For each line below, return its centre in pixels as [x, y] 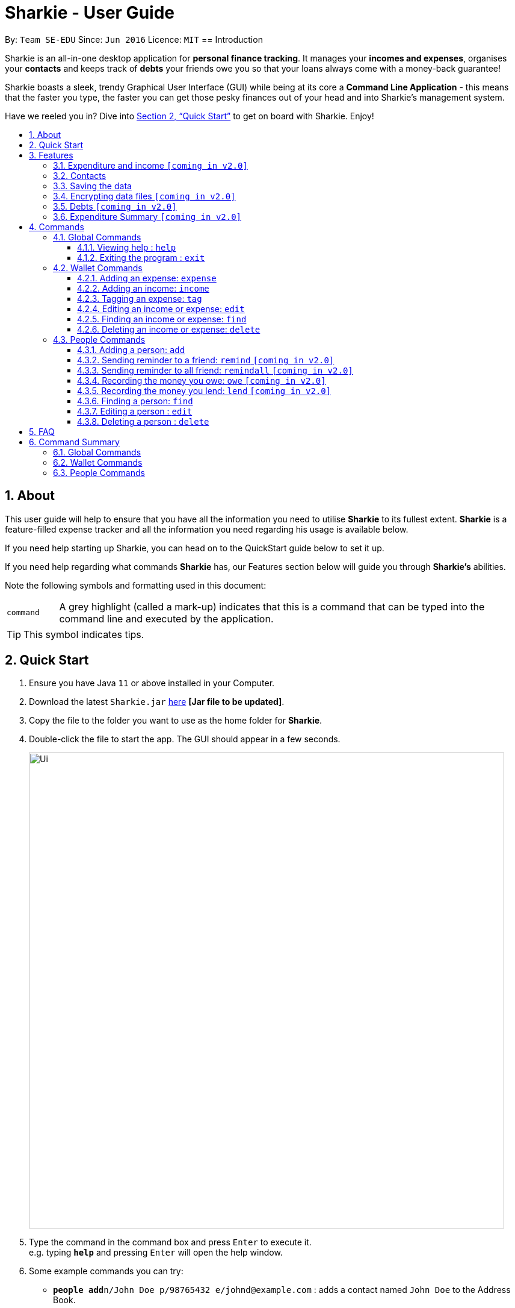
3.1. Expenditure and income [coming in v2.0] [150, 165]
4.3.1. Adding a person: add [131, 349]
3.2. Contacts [80, 175]
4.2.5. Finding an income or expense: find [162, 319]
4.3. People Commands [99, 339]
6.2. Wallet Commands [98, 462]
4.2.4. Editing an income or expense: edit [161, 308]
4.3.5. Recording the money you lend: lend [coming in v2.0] [204, 390]
